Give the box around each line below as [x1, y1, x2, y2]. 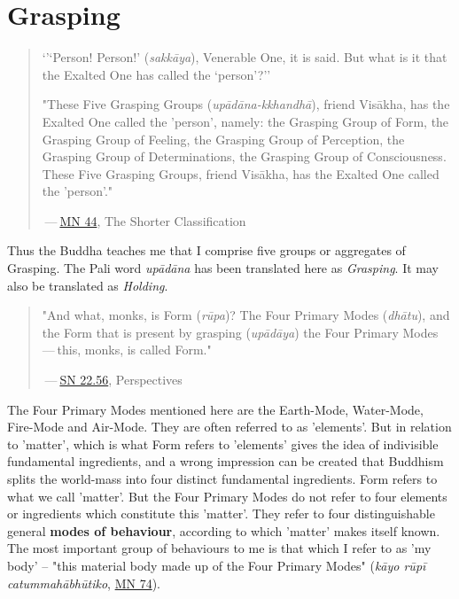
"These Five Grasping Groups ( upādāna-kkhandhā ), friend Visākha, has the [42, 95, 450, 113]
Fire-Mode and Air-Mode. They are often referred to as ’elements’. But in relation [7, 417, 452, 436]
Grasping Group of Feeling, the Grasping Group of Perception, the [42, 129, 405, 148]
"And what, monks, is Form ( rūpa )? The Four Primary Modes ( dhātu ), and [42, 306, 450, 324]
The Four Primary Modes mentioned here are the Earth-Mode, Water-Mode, [7, 400, 424, 418]
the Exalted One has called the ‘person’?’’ [42, 65, 271, 83]
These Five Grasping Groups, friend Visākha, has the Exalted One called [42, 164, 440, 183]
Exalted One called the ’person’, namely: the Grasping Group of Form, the [42, 112, 449, 130]
